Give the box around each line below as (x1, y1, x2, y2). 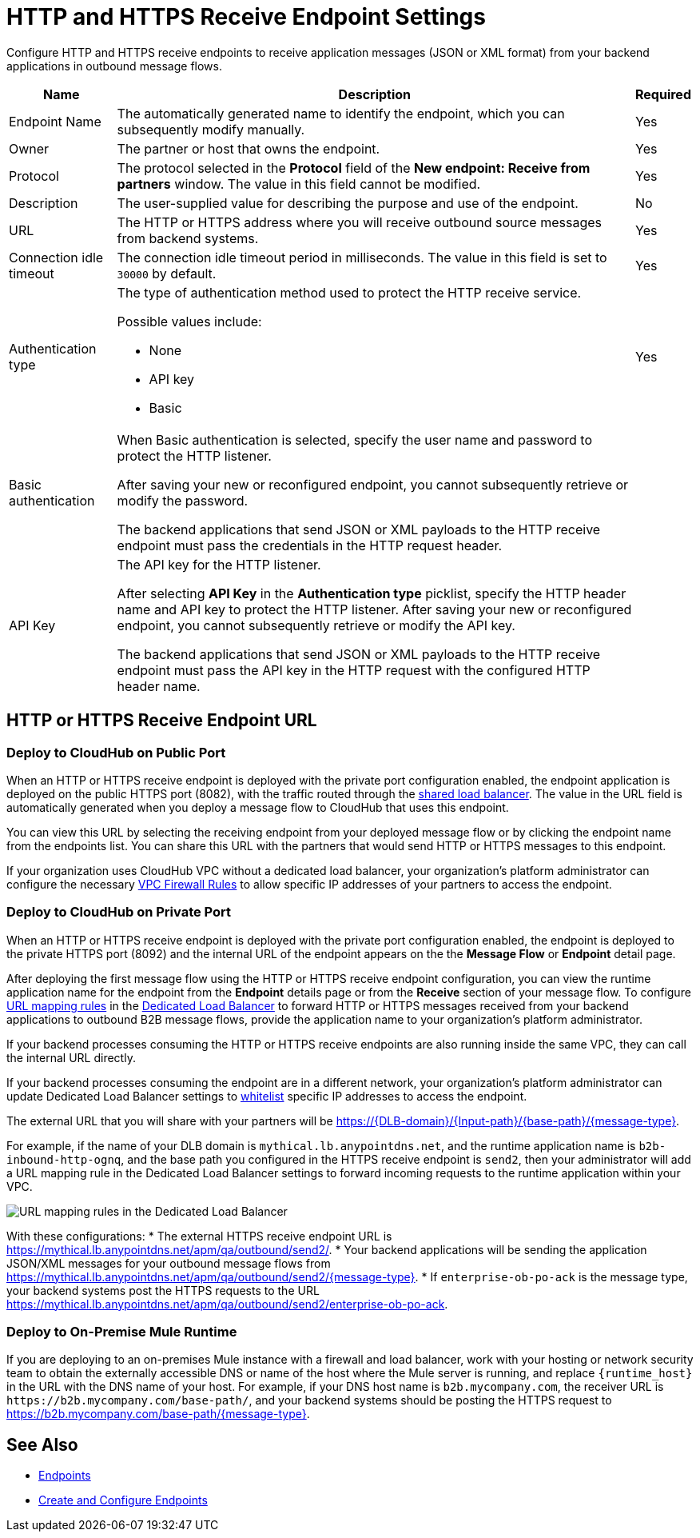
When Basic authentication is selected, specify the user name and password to (117, 431, 592, 448)
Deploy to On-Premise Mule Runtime (6, 1324, 237, 1340)
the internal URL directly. (6, 1050, 136, 1065)
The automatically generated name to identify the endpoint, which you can (117, 105, 565, 122)
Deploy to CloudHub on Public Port (6, 744, 226, 761)
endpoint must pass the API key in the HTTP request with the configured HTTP (117, 661, 591, 678)
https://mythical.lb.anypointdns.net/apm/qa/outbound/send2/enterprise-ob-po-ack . (6, 1296, 448, 1311)
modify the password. (117, 492, 249, 509)
